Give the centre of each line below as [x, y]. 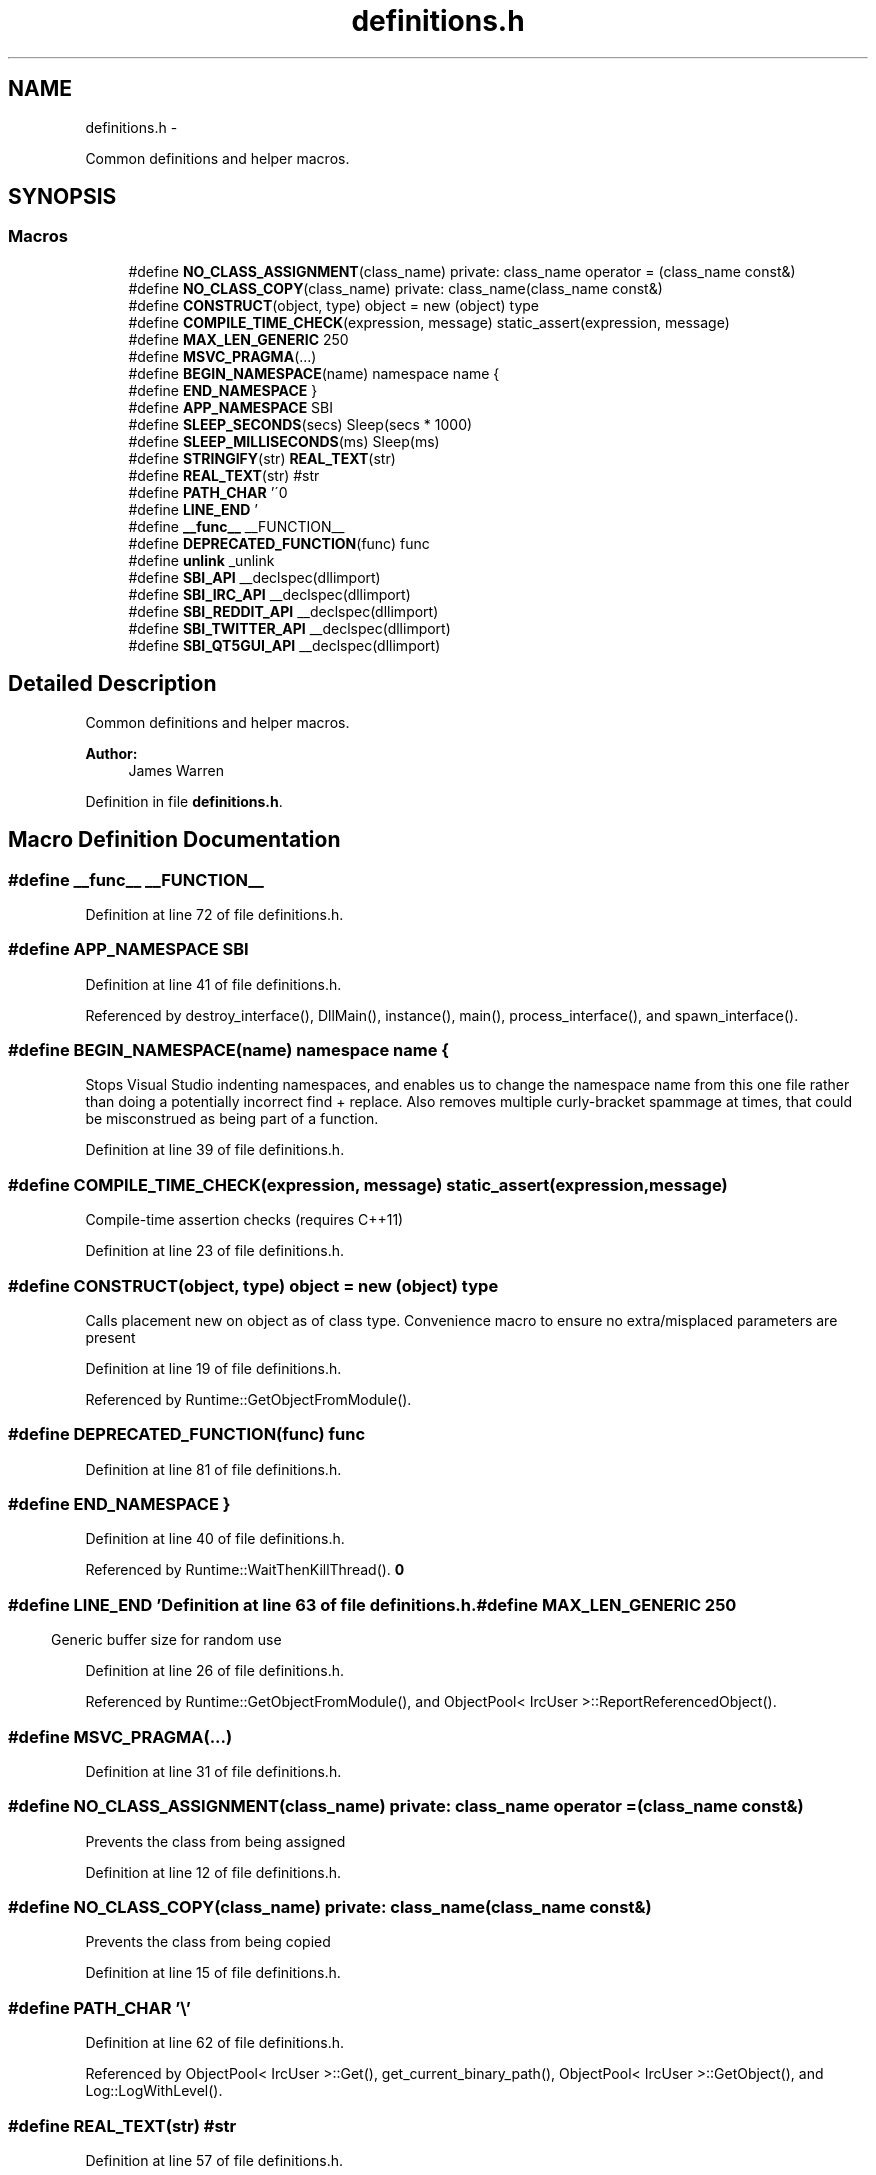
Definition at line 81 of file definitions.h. [213, 1469]
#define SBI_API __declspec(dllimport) [254, 577]
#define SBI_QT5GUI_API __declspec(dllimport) [284, 645]
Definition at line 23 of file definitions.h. [215, 1251]
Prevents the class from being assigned [215, 1841]
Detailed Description [112, 684]
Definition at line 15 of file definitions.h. [213, 1973]
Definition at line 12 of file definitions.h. [213, 1872]
